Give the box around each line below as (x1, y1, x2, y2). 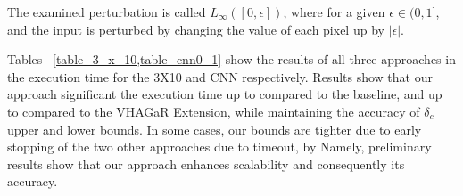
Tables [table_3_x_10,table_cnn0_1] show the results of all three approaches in (7, 50, 456, 69)
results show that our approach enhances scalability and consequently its (7, 154, 405, 173)
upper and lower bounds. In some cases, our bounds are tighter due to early (7, 119, 422, 138)
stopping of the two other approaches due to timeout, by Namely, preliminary (7, 137, 432, 156)
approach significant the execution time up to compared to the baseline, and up (7, 85, 442, 103)
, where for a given (283, 3, 385, 20)
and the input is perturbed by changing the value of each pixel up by (7, 20, 384, 38)
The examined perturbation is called (7, 3, 206, 20)
